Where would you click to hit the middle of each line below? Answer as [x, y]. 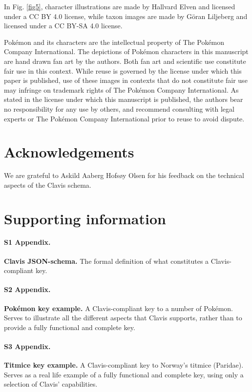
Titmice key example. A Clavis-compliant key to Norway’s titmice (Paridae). [124, 365]
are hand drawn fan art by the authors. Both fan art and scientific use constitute [125, 61]
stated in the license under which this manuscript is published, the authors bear [124, 99]
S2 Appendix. [27, 289]
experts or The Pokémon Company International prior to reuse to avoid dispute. [124, 118]
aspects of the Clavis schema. [48, 185]
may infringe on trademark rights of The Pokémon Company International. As [121, 89]
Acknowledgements [69, 152]
